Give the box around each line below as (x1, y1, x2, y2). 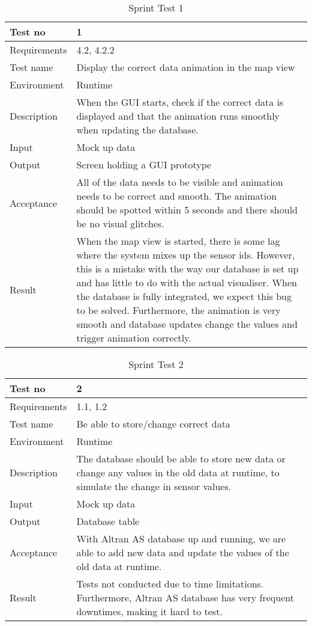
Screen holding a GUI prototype (76, 158, 212, 171)
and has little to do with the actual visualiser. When (76, 275, 297, 289)
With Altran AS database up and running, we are (76, 532, 286, 545)
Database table (76, 514, 140, 528)
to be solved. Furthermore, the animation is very (76, 303, 281, 317)
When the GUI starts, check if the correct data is (76, 95, 284, 109)
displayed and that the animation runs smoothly (76, 109, 280, 123)
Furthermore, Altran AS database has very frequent (76, 591, 294, 604)
